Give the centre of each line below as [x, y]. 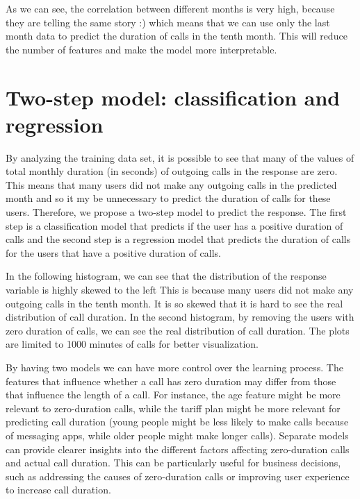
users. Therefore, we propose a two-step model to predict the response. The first [176, 212]
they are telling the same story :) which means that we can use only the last [168, 22]
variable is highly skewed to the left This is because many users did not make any [180, 290]
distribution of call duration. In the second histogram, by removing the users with [180, 317]
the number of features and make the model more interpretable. [141, 49]
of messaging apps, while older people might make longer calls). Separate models [177, 435]
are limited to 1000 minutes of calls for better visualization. [132, 344]
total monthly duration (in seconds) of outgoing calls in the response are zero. [172, 171]
